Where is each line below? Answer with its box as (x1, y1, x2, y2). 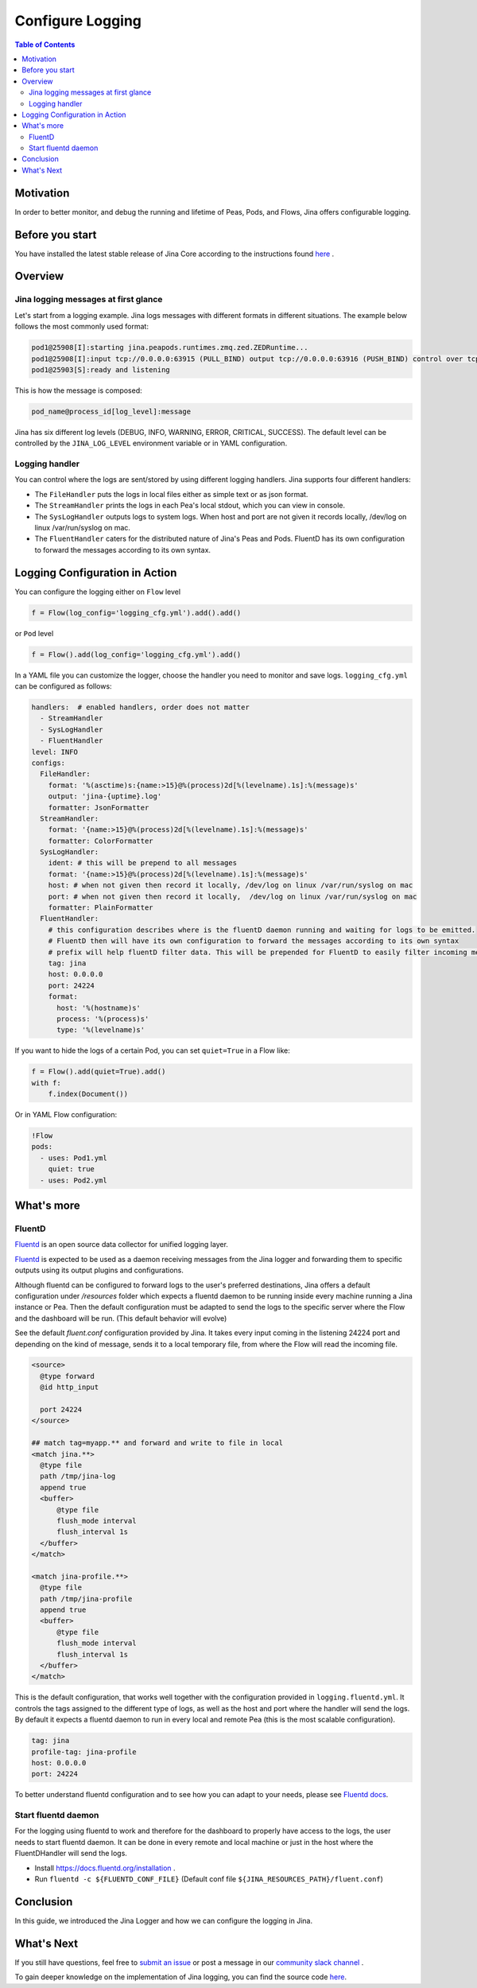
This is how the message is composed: (14, 386, 142, 395)
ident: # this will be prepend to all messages (48, 859, 238, 868)
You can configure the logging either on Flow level (14, 587, 181, 596)
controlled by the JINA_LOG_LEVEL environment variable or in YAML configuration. (14, 438, 288, 448)
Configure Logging (14, 12, 142, 29)
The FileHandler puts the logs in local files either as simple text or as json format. (34, 489, 308, 499)
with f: (31, 1078, 61, 1087)
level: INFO (31, 747, 79, 756)
